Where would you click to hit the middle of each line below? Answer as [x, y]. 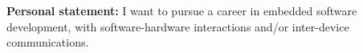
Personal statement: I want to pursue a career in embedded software [182, 10]
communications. [48, 42]
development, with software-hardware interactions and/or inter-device [178, 26]
